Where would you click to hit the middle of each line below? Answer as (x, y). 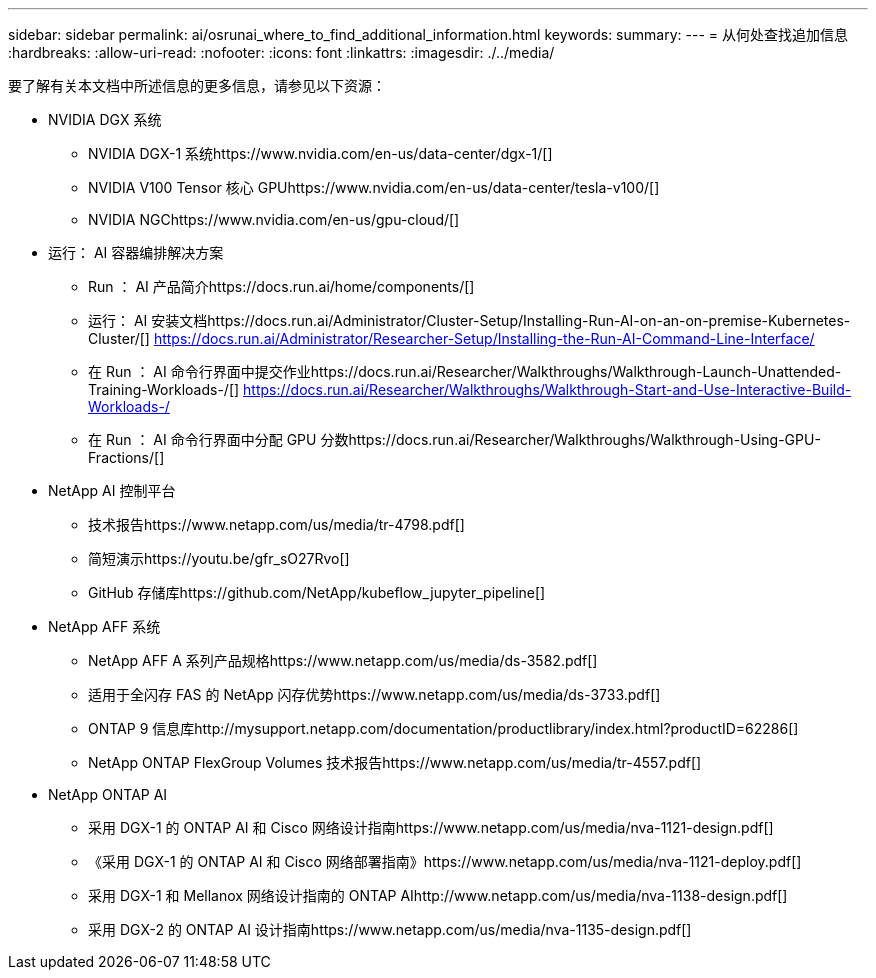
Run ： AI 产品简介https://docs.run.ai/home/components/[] (281, 286)
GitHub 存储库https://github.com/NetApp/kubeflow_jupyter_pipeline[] (317, 592)
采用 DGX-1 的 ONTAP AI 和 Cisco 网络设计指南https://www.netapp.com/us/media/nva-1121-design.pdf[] (431, 827)
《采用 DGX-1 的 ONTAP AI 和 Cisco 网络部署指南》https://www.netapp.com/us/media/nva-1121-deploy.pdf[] (445, 861)
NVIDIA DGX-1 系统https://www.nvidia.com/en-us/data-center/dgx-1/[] (320, 153)
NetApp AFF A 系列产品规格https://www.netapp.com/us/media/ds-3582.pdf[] (343, 660)
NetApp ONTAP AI (108, 794)
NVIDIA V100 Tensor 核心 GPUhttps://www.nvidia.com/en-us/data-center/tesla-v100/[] (374, 187)
